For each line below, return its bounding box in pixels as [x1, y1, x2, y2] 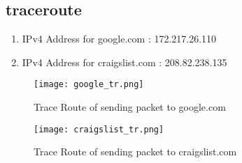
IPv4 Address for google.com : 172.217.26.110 [22, 31, 217, 46]
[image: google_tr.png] [34, 79, 144, 90]
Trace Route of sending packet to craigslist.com [34, 144, 237, 159]
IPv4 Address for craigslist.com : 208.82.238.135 [22, 54, 227, 69]
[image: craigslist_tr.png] [34, 124, 164, 134]
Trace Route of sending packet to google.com [34, 100, 226, 114]
